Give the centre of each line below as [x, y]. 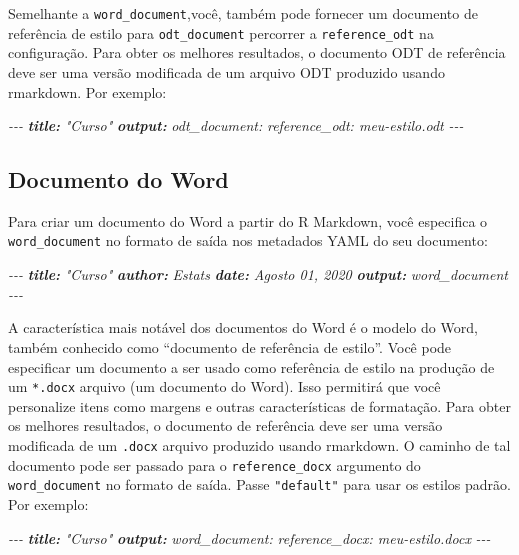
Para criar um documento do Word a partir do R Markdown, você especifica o [248, 220]
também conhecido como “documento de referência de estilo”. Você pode [230, 346]
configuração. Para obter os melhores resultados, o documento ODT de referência [257, 52]
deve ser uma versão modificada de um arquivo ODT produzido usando [226, 71]
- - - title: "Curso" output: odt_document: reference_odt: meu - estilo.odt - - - [236, 125]
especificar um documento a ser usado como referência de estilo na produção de [251, 366]
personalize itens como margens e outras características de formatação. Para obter [259, 405]
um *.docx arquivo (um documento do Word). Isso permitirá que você [224, 386]
